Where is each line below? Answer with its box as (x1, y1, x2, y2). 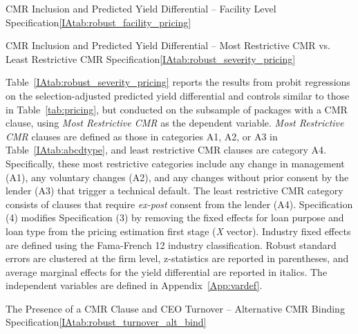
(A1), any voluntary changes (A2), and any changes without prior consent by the (6, 169, 349, 184)
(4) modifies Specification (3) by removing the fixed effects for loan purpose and (6, 210, 344, 225)
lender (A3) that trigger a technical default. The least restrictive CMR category (6, 183, 343, 198)
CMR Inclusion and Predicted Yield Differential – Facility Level (6, 1, 276, 15)
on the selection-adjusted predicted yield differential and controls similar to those (6, 88, 350, 102)
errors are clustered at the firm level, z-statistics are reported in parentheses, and (6, 251, 349, 266)
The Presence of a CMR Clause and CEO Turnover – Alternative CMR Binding (6, 301, 345, 315)
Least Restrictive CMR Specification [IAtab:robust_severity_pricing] (6, 51, 296, 66)
